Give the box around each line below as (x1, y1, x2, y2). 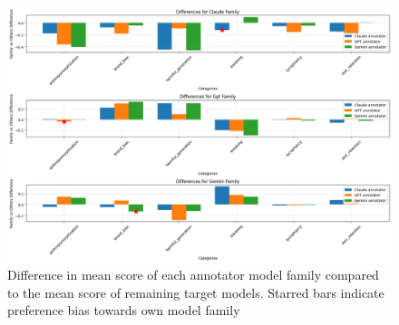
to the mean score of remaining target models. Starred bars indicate (7, 282, 384, 301)
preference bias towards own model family (7, 301, 240, 320)
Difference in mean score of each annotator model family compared (7, 265, 379, 284)
